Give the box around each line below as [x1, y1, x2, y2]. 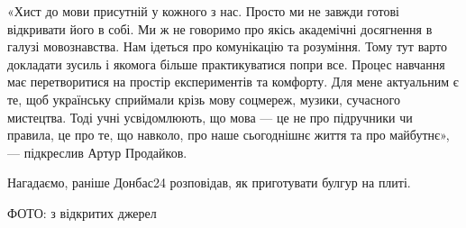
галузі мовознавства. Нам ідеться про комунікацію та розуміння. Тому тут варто [7, 37, 448, 56]
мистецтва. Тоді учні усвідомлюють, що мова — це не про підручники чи [7, 107, 413, 126]
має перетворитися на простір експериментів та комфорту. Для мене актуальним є [7, 72, 459, 91]
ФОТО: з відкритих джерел [7, 203, 157, 222]
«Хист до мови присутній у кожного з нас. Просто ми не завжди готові [7, 2, 399, 20]
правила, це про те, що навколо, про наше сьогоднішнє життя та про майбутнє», [7, 125, 450, 144]
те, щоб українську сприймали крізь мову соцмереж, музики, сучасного [7, 89, 400, 108]
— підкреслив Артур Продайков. [7, 142, 187, 161]
